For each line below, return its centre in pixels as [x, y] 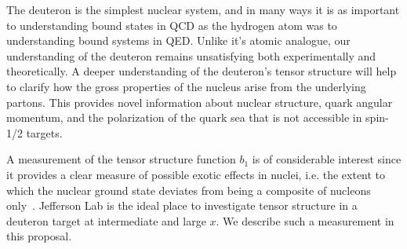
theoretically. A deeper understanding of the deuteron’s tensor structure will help [202, 71]
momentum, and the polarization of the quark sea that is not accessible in [184, 117]
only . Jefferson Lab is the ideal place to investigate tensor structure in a [182, 205]
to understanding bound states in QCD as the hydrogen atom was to [172, 25]
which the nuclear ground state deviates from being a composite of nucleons [189, 190]
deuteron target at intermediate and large [106, 220]
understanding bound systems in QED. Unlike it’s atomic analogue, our [178, 40]
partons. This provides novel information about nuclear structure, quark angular [200, 102]
